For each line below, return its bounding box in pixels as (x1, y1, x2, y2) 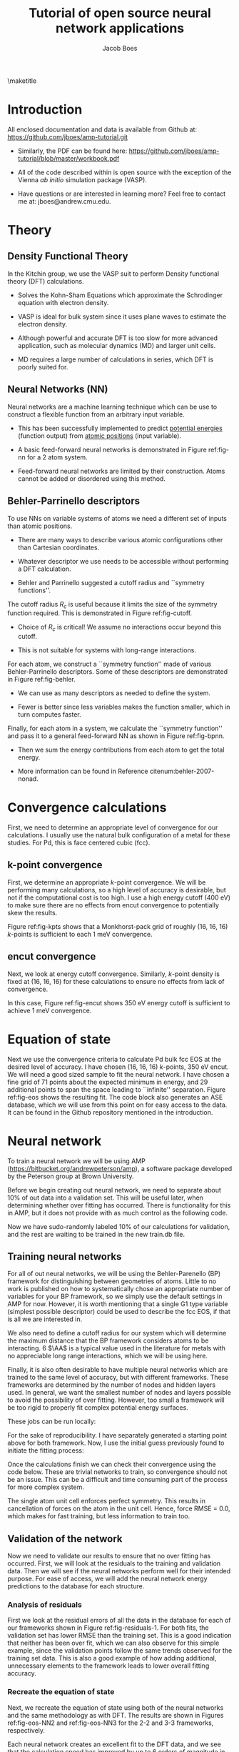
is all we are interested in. (7, 1315, 83, 1323)
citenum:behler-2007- (149, 767, 215, 776)
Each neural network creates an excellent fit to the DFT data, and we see (7, 1740, 221, 1748)
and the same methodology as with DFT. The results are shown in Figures (7, 1711, 224, 1719)
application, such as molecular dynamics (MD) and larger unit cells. (17, 341, 216, 349)
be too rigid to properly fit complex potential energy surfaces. (7, 1403, 189, 1412)
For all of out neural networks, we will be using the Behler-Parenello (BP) (7, 1270, 221, 1278)
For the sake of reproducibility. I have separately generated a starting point (7, 1431, 227, 1440)
